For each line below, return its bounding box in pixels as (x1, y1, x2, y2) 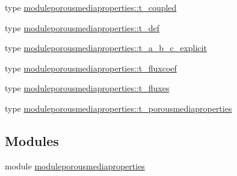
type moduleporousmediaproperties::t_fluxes (5, 82, 170, 94)
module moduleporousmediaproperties (5, 159, 145, 172)
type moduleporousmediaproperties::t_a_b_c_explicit (5, 41, 207, 54)
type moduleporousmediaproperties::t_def (5, 21, 159, 34)
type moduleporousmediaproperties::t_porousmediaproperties (5, 102, 232, 114)
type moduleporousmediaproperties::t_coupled (5, 1, 177, 13)
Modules (5, 131, 59, 150)
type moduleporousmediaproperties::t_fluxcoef (5, 61, 177, 74)
